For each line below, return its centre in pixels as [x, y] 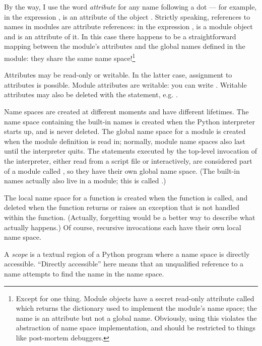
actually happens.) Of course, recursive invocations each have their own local [123, 227]
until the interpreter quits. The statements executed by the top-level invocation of [130, 151]
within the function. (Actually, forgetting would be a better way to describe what [130, 217]
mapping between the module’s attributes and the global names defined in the [125, 46]
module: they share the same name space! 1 [70, 57]
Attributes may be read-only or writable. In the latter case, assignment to [118, 75]
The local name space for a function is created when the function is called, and [126, 197]
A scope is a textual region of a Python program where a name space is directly [127, 254]
